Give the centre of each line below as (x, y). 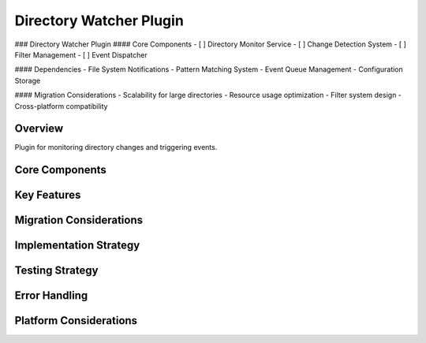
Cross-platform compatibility (61, 106)
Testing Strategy (56, 271)
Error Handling (51, 296)
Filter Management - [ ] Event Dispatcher (81, 54)
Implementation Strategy (77, 246)
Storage (28, 80)
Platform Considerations (76, 321)
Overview (39, 129)
